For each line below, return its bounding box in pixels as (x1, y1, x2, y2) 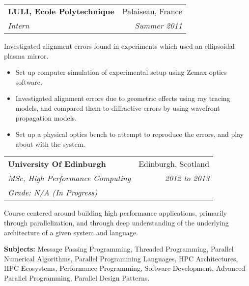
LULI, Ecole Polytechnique (8, 5, 114, 17)
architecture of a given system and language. (4, 227, 138, 237)
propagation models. (15, 112, 77, 123)
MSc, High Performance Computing (8, 172, 131, 184)
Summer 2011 (135, 20, 182, 31)
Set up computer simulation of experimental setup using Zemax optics (15, 67, 227, 77)
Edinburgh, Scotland (138, 158, 210, 170)
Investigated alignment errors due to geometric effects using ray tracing (15, 93, 230, 103)
